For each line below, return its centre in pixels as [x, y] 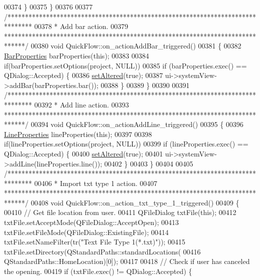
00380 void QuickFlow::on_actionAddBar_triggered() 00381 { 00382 [136, 46]
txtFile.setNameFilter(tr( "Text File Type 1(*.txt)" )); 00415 [95, 242]
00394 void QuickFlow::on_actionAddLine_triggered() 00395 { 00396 [137, 124]
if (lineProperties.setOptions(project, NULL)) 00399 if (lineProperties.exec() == [126, 144]
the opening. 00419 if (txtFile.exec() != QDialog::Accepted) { [98, 271]
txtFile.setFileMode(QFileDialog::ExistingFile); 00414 [86, 232]
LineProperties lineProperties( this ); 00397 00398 [78, 134]
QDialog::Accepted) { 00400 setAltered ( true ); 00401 [83, 153]
